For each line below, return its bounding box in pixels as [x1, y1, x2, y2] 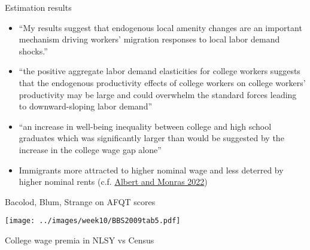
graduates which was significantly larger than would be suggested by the [19, 132, 284, 144]
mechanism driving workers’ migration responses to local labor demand [19, 33, 280, 45]
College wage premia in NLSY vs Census [5, 233, 154, 246]
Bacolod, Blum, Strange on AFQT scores [5, 195, 156, 208]
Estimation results [5, 1, 72, 13]
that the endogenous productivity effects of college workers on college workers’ [19, 76, 306, 89]
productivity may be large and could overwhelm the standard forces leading [19, 88, 297, 100]
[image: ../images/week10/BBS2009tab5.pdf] [5, 217, 181, 225]
